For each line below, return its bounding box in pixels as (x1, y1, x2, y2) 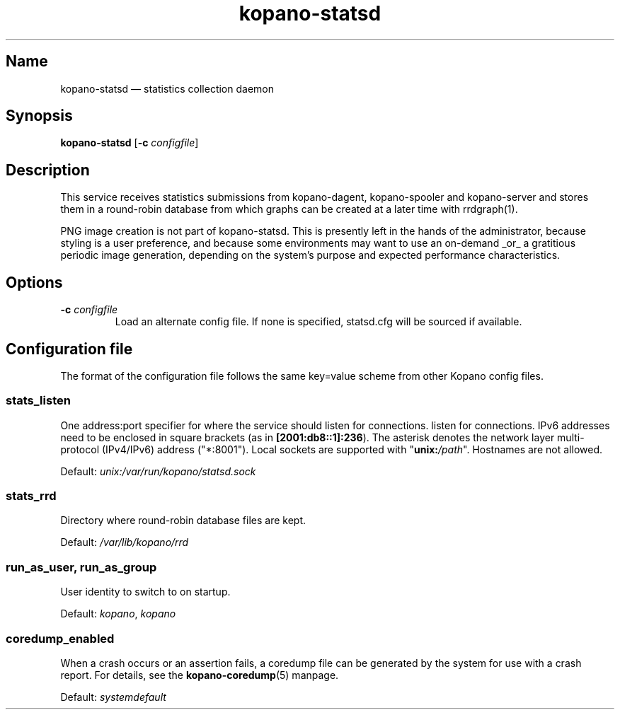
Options (6, 273, 63, 291)
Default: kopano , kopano (60, 608, 176, 620)
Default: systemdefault (60, 690, 166, 703)
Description (6, 161, 90, 179)
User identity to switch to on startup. (60, 586, 231, 598)
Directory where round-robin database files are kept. (60, 514, 306, 527)
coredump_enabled (6, 631, 115, 646)
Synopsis (6, 107, 73, 125)
